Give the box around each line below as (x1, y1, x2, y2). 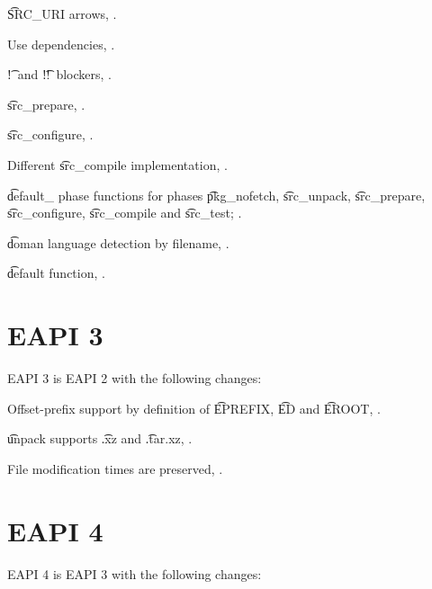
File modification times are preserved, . (7, 459, 223, 477)
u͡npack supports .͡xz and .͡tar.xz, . (7, 429, 193, 448)
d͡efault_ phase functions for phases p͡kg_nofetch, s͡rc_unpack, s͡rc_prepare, (7, 185, 426, 204)
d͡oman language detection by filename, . (7, 233, 229, 252)
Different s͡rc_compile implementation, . (7, 155, 228, 174)
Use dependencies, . (7, 34, 115, 53)
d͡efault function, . (7, 263, 105, 282)
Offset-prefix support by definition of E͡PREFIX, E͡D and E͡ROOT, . (7, 398, 381, 417)
